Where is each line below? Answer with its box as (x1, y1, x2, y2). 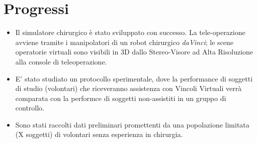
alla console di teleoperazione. (15, 56, 107, 66)
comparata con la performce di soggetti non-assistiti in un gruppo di (15, 92, 226, 103)
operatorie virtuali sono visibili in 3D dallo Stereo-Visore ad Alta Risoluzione (15, 46, 253, 57)
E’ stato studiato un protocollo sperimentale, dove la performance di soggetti (15, 73, 253, 83)
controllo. (15, 102, 45, 113)
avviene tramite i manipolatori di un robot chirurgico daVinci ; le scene (15, 36, 233, 47)
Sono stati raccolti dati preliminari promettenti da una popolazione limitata (15, 119, 249, 129)
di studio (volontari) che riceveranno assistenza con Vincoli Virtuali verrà (15, 83, 242, 93)
